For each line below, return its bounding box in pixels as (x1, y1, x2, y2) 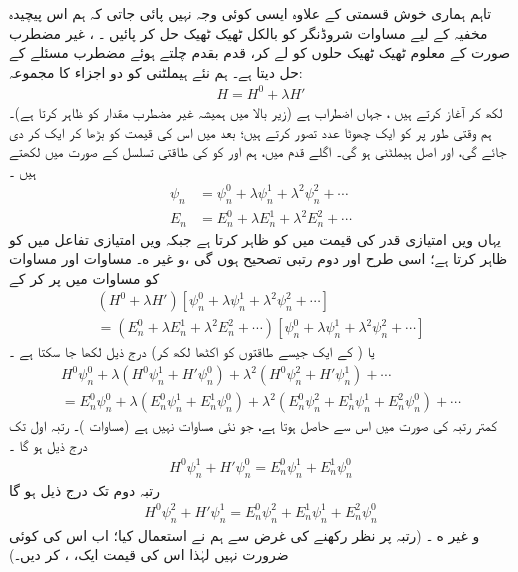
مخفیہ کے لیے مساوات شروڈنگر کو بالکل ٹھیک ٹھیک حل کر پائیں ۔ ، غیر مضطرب (9, 22, 488, 43)
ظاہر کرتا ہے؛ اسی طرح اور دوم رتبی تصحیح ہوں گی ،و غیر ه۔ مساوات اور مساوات (9, 248, 508, 269)
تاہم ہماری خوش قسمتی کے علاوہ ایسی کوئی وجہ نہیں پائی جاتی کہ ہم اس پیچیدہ (9, 3, 492, 23)
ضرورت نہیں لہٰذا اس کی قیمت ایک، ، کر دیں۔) (9, 544, 289, 565)
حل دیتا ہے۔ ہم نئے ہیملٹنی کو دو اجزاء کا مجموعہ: (9, 61, 303, 82)
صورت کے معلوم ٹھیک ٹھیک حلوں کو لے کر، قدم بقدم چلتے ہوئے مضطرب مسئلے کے (9, 42, 511, 63)
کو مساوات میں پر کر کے (9, 267, 160, 288)
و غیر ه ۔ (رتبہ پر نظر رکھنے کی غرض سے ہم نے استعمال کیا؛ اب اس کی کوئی (9, 524, 480, 545)
